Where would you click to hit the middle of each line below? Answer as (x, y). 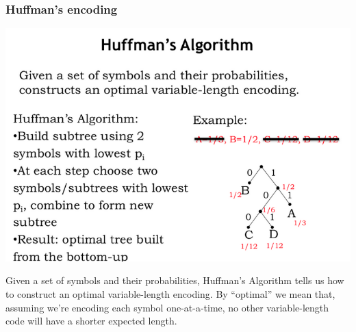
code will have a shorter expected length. (91, 321)
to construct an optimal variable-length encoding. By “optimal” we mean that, (170, 293)
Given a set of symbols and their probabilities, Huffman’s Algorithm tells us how (175, 280)
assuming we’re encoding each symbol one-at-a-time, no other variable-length (167, 307)
